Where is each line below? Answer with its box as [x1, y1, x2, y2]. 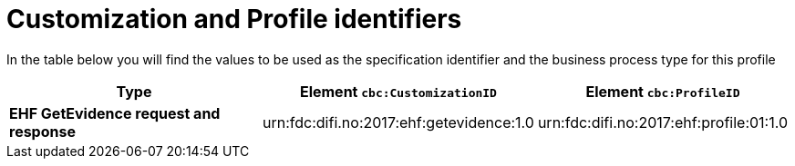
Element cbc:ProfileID [585, 82, 740, 101]
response [9, 122, 76, 141]
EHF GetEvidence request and [9, 103, 221, 122]
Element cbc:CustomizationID [299, 82, 497, 101]
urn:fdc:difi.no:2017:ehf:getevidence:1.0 [262, 112, 534, 132]
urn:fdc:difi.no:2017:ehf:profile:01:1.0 [537, 112, 788, 132]
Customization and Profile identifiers [6, 4, 462, 34]
